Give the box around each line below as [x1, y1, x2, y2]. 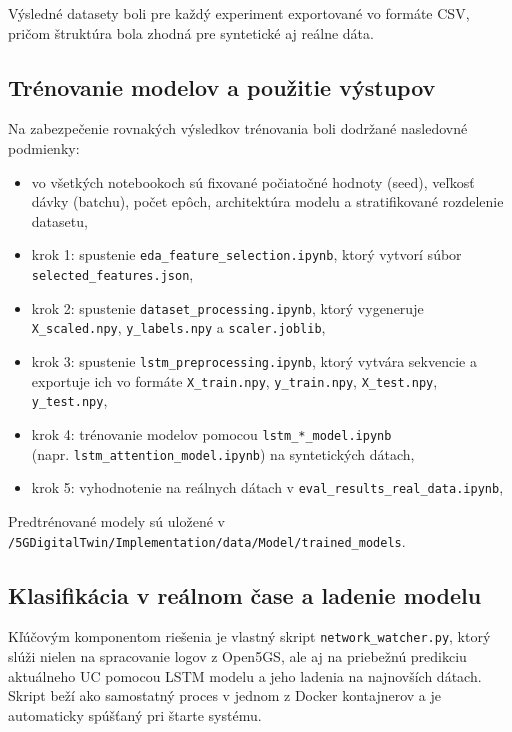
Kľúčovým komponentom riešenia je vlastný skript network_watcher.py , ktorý [8, 626, 491, 647]
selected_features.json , [31, 264, 194, 285]
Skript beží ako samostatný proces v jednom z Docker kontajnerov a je [8, 685, 442, 706]
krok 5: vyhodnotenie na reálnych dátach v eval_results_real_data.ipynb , [31, 477, 504, 498]
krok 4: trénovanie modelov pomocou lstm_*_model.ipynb [31, 423, 392, 444]
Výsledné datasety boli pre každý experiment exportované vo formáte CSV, [8, 3, 470, 23]
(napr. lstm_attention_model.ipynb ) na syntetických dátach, [31, 443, 415, 464]
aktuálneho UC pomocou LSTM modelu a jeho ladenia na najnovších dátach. [8, 665, 482, 686]
